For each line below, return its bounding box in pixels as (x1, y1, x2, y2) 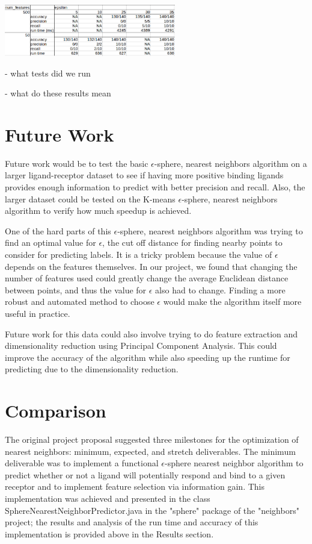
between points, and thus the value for (5, 283, 147, 296)
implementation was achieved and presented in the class (5, 492, 210, 505)
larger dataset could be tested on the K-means (5, 192, 176, 205)
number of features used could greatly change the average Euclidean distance (5, 272, 289, 284)
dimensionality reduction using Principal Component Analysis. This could (5, 339, 277, 352)
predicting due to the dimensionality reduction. (5, 363, 179, 375)
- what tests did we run (5, 66, 91, 79)
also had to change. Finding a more (155, 283, 286, 296)
